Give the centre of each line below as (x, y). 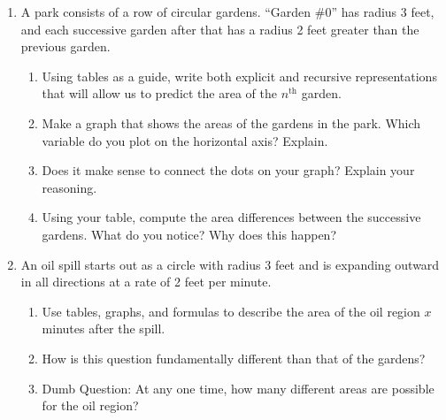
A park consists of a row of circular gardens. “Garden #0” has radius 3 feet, (227, 11)
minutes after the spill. (104, 328)
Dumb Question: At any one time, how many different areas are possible (238, 388)
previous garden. (65, 46)
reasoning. (69, 187)
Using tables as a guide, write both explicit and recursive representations (239, 76)
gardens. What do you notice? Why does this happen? (189, 234)
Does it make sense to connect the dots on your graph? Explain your (228, 170)
